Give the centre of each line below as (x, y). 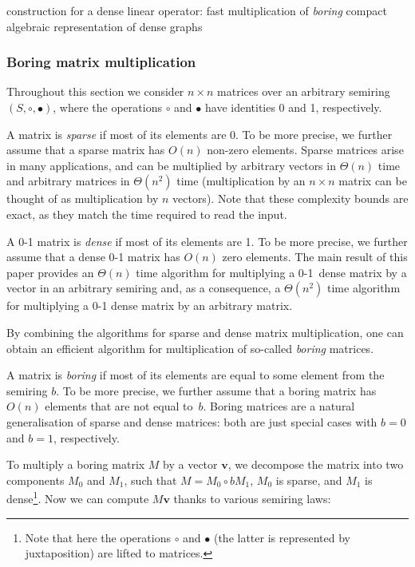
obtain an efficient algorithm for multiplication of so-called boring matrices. (190, 348)
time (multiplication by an (241, 181)
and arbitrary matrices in (68, 181)
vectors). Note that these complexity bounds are (290, 198)
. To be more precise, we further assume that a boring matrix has (216, 390)
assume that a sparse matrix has (86, 150)
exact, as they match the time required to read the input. (147, 214)
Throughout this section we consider (95, 91)
